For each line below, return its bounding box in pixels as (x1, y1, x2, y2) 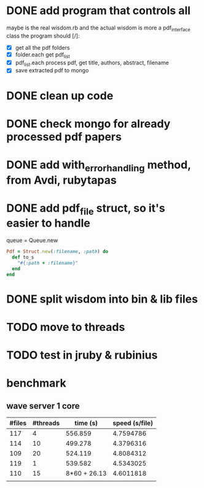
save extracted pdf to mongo (15, 67, 89, 74)
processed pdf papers (6, 130, 122, 144)
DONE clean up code (6, 88, 114, 103)
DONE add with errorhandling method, (6, 158, 191, 174)
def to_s (12, 254, 34, 261)
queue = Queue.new (6, 237, 58, 244)
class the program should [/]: (6, 32, 80, 39)
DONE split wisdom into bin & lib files (6, 292, 198, 306)
